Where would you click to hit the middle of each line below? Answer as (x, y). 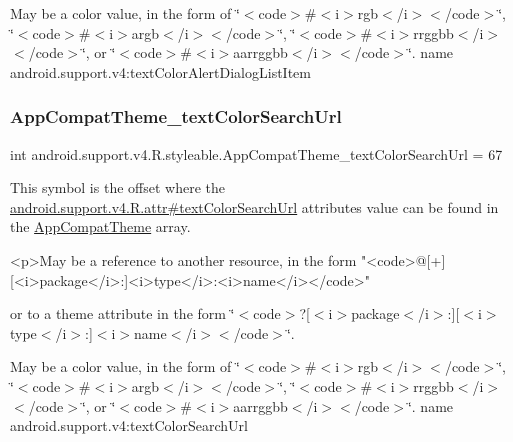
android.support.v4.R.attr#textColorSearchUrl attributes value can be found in (254, 206)
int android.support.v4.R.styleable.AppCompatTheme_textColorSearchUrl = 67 (256, 153)
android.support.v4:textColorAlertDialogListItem (160, 71)
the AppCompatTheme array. (100, 226)
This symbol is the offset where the (117, 187)
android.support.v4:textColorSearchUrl (129, 425)
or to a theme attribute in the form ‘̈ (122, 313)
